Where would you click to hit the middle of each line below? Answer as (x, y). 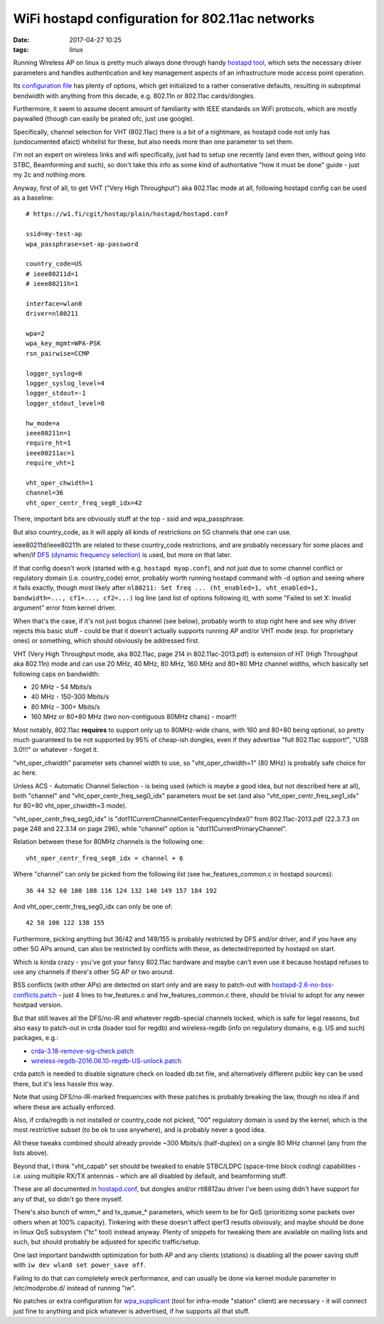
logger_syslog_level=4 (65, 383)
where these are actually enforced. (64, 1107)
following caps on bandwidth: (57, 674)
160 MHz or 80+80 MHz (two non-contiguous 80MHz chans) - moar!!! (134, 717)
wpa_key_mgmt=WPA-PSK (63, 344)
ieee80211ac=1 (50, 453)
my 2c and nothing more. (50, 175)
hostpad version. (38, 1005)
